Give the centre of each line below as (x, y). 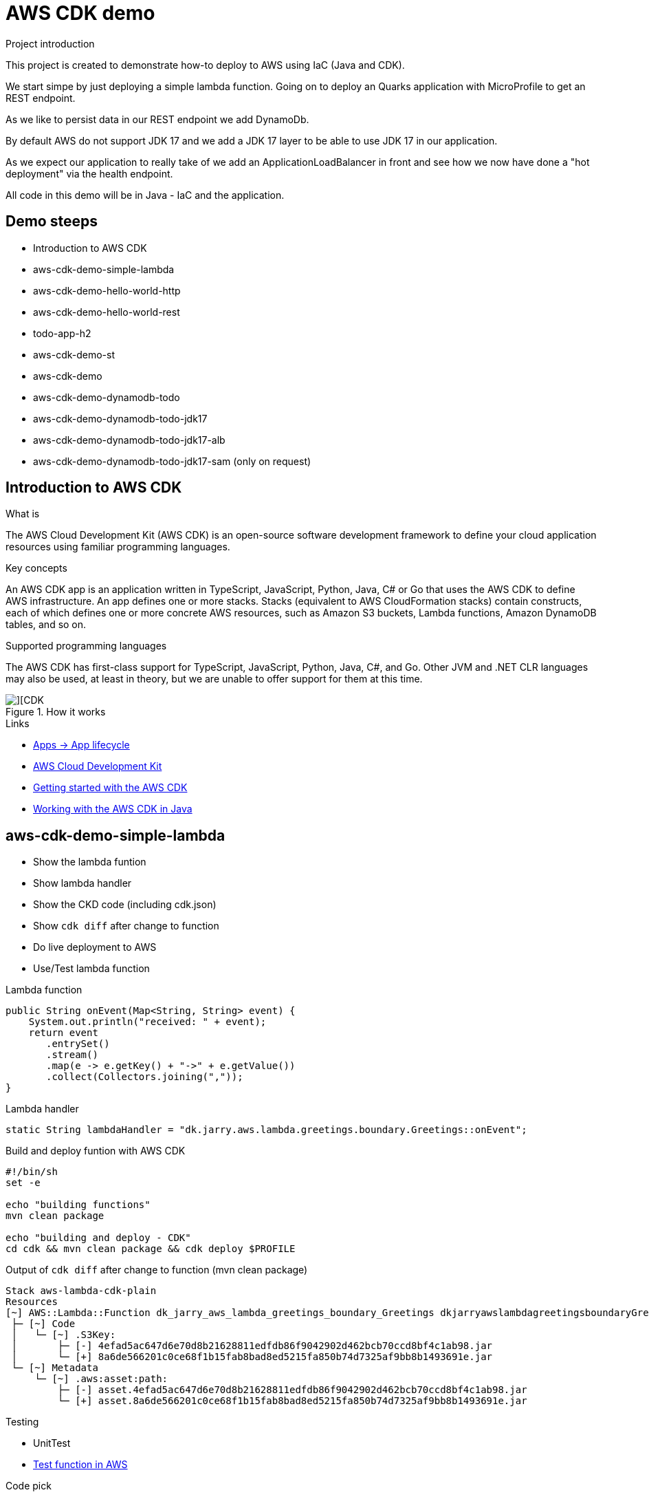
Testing (22, 1422)
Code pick (29, 1486)
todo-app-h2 (62, 333)
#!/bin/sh (32, 1172)
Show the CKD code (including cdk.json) (125, 905)
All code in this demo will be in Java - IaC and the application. (145, 195)
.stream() (72, 1055)
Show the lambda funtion (90, 862)
